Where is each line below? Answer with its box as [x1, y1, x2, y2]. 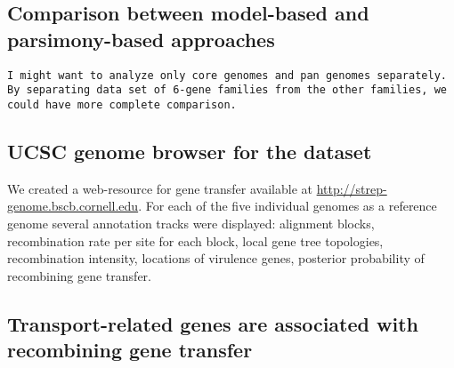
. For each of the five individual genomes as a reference [138, 196, 437, 215]
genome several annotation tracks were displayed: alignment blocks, [7, 213, 375, 232]
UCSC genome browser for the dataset [7, 137, 372, 164]
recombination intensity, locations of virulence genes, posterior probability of [7, 249, 425, 268]
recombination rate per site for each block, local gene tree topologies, [7, 231, 384, 250]
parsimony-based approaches [7, 25, 275, 52]
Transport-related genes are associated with [7, 309, 418, 337]
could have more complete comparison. [7, 98, 237, 111]
